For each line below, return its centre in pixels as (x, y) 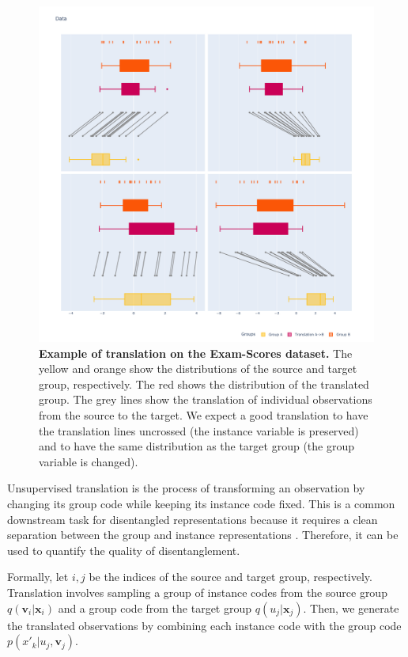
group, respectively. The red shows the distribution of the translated (204, 384)
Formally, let (38, 577)
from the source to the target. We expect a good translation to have (204, 414)
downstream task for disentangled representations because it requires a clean (193, 519)
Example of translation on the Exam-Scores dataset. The (196, 353)
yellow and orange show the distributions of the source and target (198, 368)
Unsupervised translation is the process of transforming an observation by (186, 488)
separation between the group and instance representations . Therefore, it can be (203, 535)
